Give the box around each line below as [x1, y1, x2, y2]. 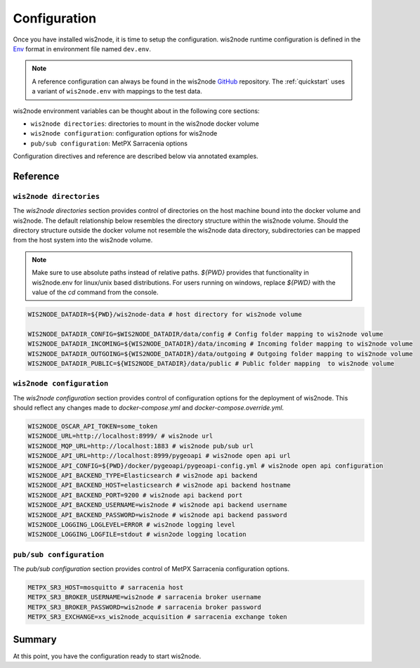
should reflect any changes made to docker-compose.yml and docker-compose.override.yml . [13, 404, 284, 412]
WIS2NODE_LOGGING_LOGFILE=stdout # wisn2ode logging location [27, 530, 247, 539]
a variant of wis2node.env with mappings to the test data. [32, 87, 203, 96]
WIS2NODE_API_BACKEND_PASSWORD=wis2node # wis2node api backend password [27, 511, 287, 519]
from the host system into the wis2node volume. [13, 236, 153, 244]
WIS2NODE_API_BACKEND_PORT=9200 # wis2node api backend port [27, 491, 243, 499]
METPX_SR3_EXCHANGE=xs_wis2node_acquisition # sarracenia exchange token [27, 613, 287, 621]
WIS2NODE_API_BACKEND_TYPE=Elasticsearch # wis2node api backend [27, 471, 258, 479]
